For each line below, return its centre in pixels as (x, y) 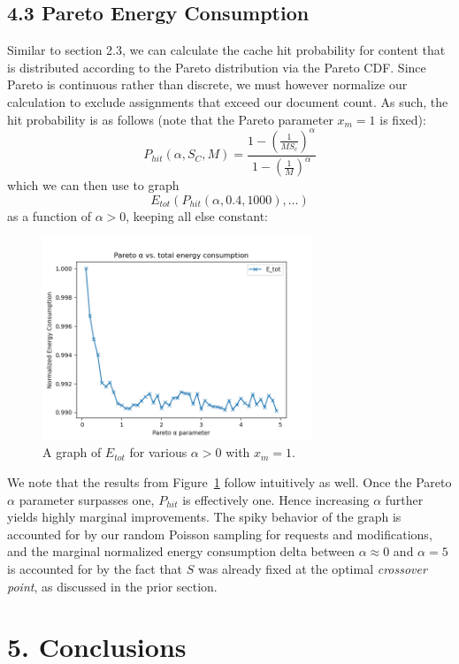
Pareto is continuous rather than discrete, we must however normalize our (207, 84)
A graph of (72, 452)
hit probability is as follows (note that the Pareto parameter (170, 119)
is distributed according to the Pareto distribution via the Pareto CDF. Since (217, 67)
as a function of (49, 215)
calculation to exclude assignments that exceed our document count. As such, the (228, 101)
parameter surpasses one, (87, 499)
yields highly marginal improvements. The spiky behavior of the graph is (204, 517)
